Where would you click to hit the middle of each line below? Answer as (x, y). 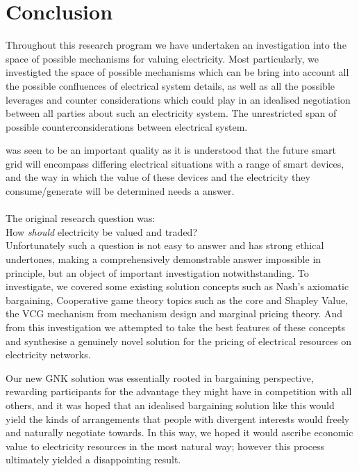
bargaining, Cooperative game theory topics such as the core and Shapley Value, (177, 300)
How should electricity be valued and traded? (101, 231)
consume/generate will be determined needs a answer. (120, 191)
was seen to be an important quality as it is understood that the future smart (171, 150)
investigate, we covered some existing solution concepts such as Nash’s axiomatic (177, 286)
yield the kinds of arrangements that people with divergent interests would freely (178, 418)
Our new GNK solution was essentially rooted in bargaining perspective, (160, 377)
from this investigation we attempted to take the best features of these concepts (175, 327)
